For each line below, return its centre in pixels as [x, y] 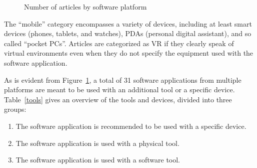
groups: [15, 109]
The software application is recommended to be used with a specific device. [131, 126]
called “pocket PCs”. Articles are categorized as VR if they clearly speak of [119, 43]
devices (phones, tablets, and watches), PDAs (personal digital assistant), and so [128, 33]
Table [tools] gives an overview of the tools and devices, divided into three [118, 99]
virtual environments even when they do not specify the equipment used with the [129, 53]
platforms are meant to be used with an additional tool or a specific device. [119, 90]
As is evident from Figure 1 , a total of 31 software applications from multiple [123, 79]
